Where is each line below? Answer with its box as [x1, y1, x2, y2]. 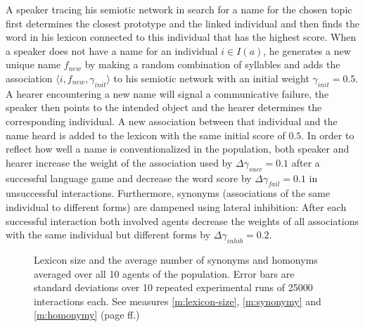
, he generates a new [263, 43, 351, 58]
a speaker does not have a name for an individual [6, 43, 218, 58]
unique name [6, 57, 61, 72]
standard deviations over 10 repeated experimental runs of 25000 [34, 280, 313, 295]
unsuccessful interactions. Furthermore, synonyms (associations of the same [6, 186, 331, 200]
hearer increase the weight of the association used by [6, 155, 233, 169]
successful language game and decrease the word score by [6, 170, 252, 185]
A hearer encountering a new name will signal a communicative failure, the [6, 86, 329, 101]
